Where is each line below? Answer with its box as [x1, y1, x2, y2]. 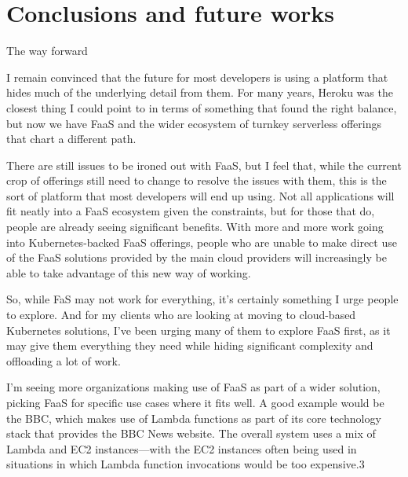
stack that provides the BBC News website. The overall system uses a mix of [6, 425, 376, 442]
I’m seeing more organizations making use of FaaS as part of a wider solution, [6, 379, 381, 395]
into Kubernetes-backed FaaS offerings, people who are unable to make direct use [6, 233, 397, 250]
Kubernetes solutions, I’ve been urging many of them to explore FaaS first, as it [6, 321, 391, 338]
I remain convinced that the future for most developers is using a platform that [6, 68, 388, 85]
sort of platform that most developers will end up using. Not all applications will [6, 187, 395, 204]
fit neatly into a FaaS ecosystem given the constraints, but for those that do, [6, 203, 375, 219]
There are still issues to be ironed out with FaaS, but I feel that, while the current [6, 156, 402, 173]
